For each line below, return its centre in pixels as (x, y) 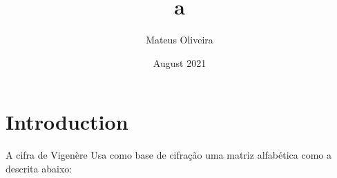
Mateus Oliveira (180, 40)
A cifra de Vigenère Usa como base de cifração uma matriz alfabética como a (168, 155)
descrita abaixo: (39, 168)
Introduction (67, 122)
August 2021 (180, 62)
